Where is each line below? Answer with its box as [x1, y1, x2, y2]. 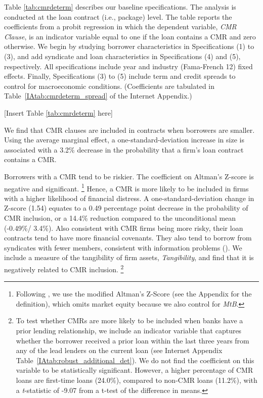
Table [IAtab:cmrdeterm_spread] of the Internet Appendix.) [4, 90, 192, 101]
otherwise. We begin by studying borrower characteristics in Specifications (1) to [4, 41, 254, 52]
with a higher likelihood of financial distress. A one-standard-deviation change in [4, 192, 254, 203]
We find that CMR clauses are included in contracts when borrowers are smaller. [4, 124, 255, 135]
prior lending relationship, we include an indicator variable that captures [16, 325, 242, 335]
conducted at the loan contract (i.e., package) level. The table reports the [4, 11, 232, 22]
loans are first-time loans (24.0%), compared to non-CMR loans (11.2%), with [16, 374, 257, 385]
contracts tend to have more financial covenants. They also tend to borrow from [4, 232, 252, 243]
